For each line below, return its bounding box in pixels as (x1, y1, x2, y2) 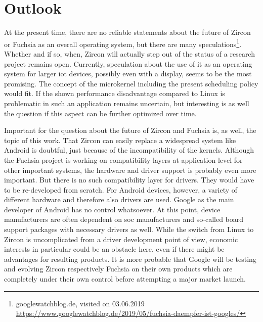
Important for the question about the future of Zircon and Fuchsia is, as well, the (4, 125, 256, 135)
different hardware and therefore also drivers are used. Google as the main (4, 194, 234, 205)
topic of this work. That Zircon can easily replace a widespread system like (4, 134, 236, 145)
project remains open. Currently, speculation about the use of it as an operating (4, 58, 252, 69)
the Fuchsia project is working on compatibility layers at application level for (4, 154, 243, 165)
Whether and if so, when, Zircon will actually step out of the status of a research (4, 48, 255, 59)
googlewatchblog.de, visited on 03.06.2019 (16, 298, 145, 308)
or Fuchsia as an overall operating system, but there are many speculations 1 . (4, 37, 242, 49)
